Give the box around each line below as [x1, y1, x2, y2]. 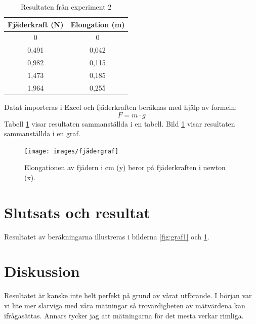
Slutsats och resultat [4, 201, 150, 222]
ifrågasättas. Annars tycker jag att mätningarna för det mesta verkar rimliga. [4, 310, 244, 320]
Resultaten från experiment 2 [21, 2, 112, 12]
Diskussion [4, 261, 80, 281]
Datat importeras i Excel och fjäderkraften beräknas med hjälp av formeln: [4, 101, 237, 112]
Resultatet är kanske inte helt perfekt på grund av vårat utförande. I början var [4, 290, 252, 301]
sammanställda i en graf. [4, 128, 80, 139]
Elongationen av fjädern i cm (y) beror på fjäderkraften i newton [24, 162, 226, 173]
